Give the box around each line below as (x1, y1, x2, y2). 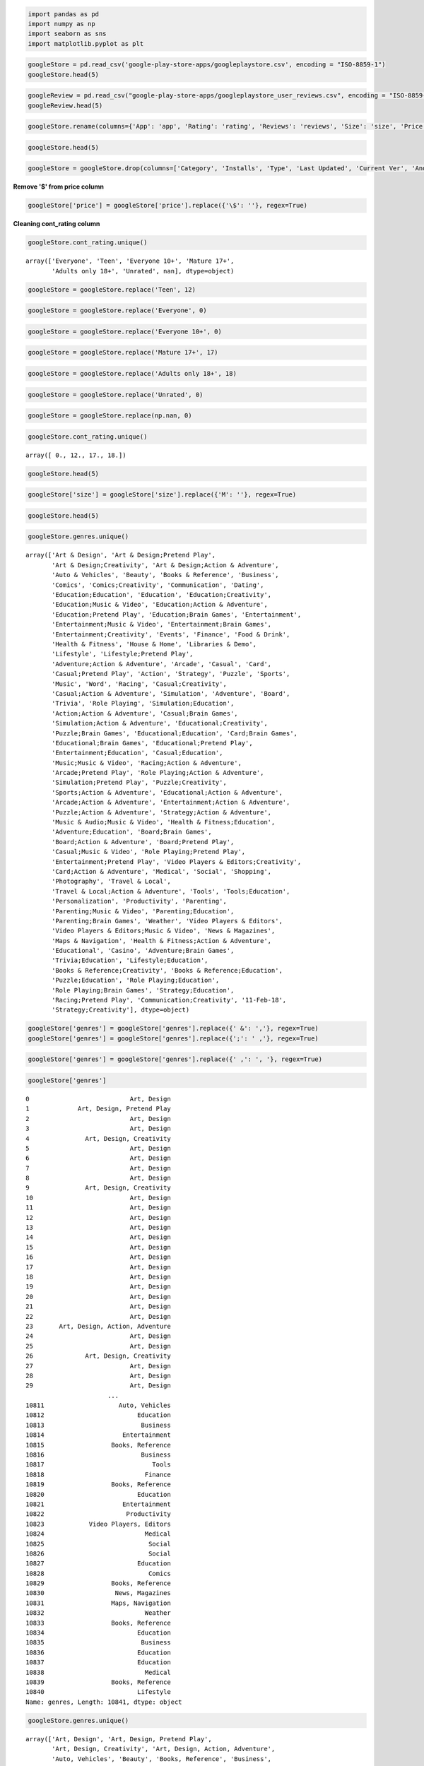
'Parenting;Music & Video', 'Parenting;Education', (52, 907, 235, 915)
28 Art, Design (25, 1371, 171, 1380)
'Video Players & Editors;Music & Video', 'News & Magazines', (52, 927, 276, 935)
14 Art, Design (25, 1233, 171, 1241)
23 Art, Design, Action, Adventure (25, 1322, 171, 1330)
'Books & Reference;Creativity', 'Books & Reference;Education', (52, 966, 283, 974)
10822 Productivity (25, 1510, 171, 1518)
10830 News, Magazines (25, 1589, 171, 1597)
